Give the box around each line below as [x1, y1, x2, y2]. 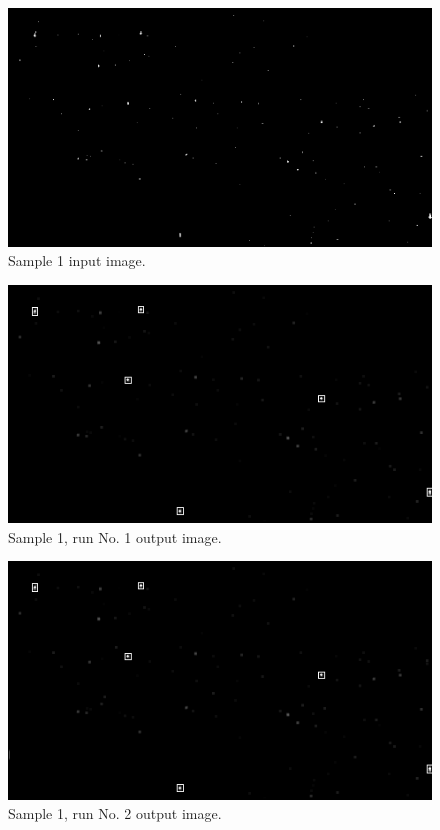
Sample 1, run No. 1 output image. [8, 526, 222, 547]
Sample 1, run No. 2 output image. [8, 803, 222, 824]
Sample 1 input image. [8, 250, 146, 271]
